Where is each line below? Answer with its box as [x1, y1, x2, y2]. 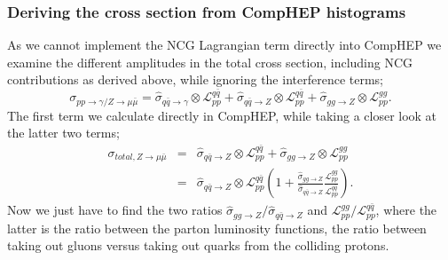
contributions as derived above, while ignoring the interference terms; [7, 70, 383, 89]
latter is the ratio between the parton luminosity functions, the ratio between [7, 218, 427, 237]
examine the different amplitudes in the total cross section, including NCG [7, 52, 413, 71]
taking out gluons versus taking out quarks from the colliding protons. [7, 236, 389, 255]
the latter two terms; [7, 123, 120, 142]
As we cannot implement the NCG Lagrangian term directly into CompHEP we [7, 35, 442, 54]
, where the [375, 201, 437, 219]
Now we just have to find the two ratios [7, 201, 223, 219]
